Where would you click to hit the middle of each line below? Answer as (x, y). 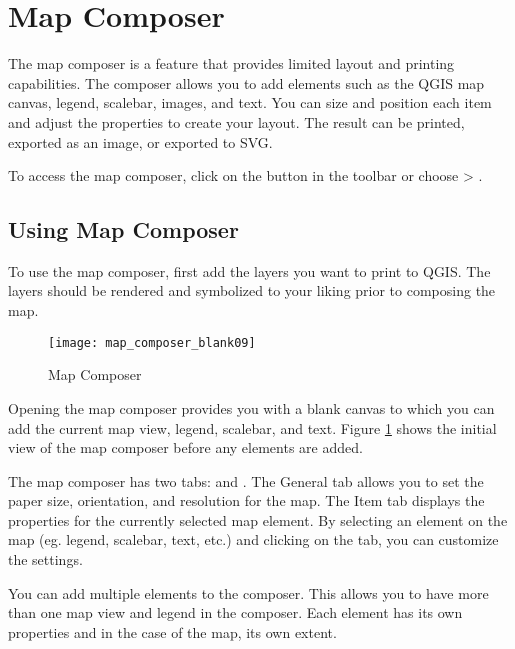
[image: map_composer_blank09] (152, 342)
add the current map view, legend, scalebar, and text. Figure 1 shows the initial (252, 427)
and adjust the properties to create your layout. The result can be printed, (236, 121)
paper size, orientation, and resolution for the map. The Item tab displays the (246, 500)
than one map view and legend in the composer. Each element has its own (235, 612)
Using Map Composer (123, 229)
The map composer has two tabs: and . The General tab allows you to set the (246, 480)
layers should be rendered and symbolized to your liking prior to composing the (252, 290)
